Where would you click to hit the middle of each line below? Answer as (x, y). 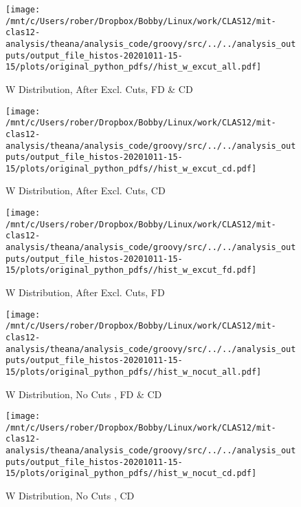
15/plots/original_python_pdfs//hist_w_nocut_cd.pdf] (131, 474)
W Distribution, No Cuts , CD (70, 496)
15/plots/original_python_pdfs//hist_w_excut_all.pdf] (134, 67)
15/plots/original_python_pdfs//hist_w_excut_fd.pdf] (131, 270)
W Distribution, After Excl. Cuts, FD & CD (99, 89)
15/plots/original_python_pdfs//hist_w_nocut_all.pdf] (134, 372)
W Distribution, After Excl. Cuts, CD (86, 190)
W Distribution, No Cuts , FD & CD (84, 394)
